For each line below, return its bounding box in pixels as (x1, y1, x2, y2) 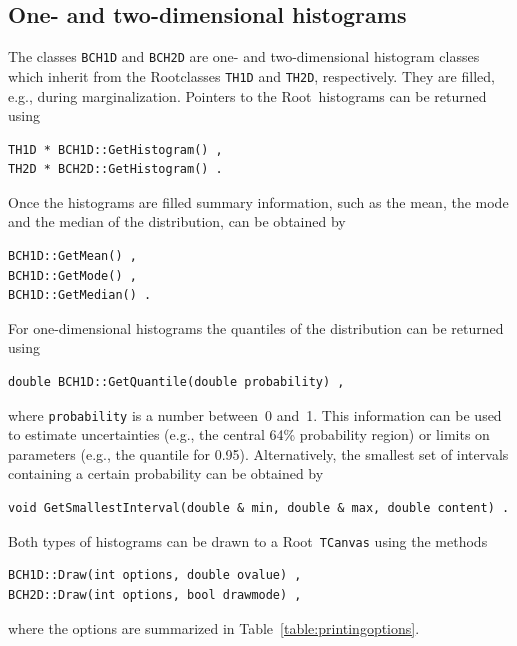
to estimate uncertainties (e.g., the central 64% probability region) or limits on (8, 424, 490, 445)
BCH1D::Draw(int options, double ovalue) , (8, 568, 302, 583)
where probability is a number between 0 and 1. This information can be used (8, 404, 502, 425)
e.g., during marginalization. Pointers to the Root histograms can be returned (8, 85, 487, 106)
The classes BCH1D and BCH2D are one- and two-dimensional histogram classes (8, 46, 480, 67)
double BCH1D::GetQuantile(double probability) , (8, 375, 345, 390)
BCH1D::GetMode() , (8, 268, 137, 283)
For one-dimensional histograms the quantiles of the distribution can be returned (8, 317, 504, 338)
